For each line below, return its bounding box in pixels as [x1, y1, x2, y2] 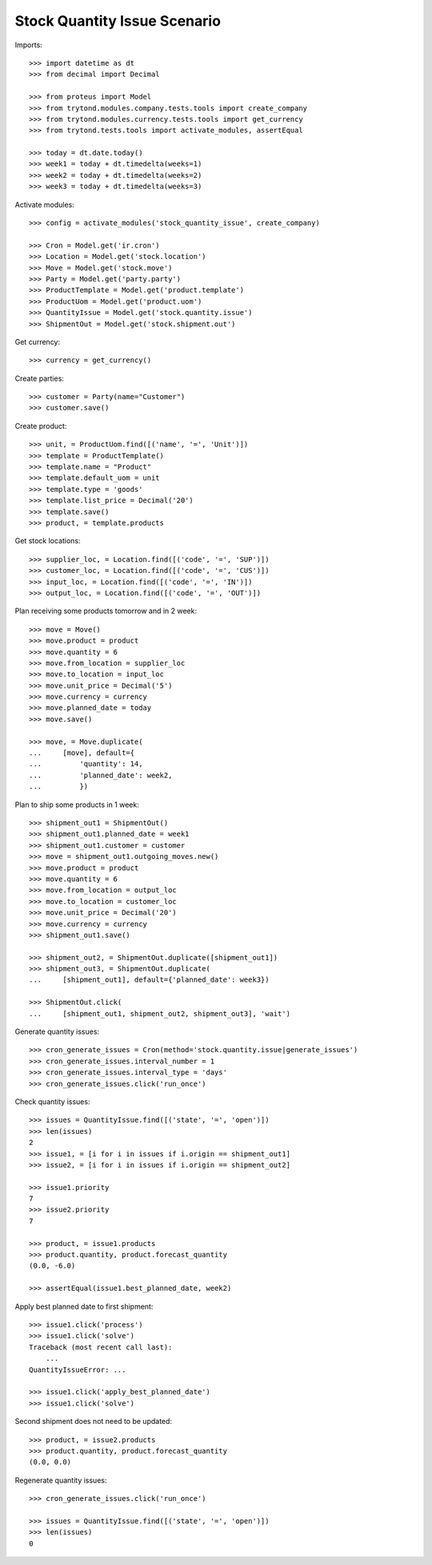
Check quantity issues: [14, 1096, 90, 1106]
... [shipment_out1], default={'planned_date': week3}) [29, 975, 270, 985]
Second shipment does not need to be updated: [14, 1417, 172, 1426]
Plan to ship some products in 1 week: [14, 800, 139, 809]
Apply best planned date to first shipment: [14, 1301, 154, 1311]
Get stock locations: [14, 536, 81, 546]
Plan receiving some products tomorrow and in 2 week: [14, 606, 198, 616]
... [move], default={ [29, 748, 135, 757]
